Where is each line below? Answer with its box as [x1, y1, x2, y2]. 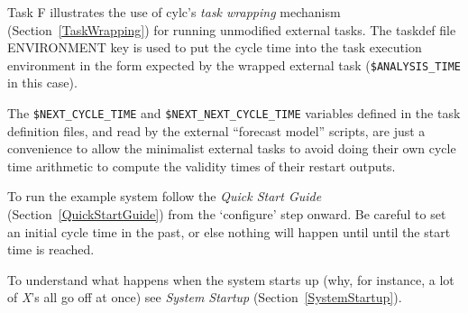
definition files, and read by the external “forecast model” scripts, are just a [7, 121, 426, 140]
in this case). [7, 73, 78, 92]
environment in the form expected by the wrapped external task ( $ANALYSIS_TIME [7, 55, 461, 74]
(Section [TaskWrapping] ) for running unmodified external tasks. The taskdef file [7, 20, 456, 39]
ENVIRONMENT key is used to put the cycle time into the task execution [7, 38, 422, 57]
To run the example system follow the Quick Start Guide [7, 187, 322, 206]
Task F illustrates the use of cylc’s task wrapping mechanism [7, 3, 341, 21]
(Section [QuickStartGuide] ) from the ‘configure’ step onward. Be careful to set [7, 205, 446, 224]
